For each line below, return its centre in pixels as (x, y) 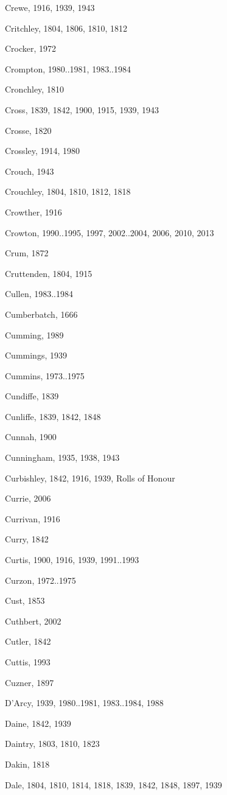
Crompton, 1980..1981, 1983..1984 (68, 68)
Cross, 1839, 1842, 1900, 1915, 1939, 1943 (82, 109)
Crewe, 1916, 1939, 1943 (50, 7)
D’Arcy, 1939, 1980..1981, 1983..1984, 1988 (84, 703)
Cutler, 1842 (28, 641)
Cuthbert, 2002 (33, 621)
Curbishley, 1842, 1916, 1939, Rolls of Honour (90, 478)
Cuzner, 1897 (30, 682)
